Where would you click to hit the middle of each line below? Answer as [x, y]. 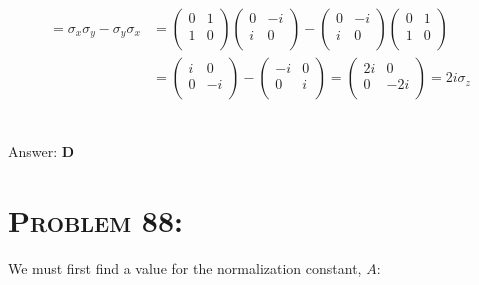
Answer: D [41, 151]
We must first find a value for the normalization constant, [185, 267]
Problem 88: [95, 220]
